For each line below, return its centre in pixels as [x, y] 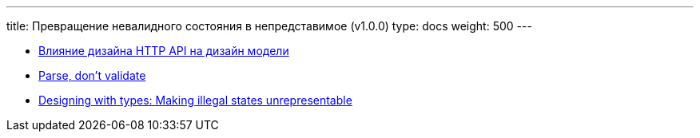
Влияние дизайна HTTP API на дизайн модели [164, 51]
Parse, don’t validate [92, 75]
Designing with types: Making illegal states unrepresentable [195, 100]
